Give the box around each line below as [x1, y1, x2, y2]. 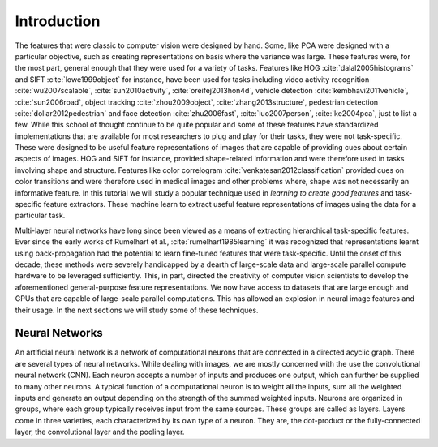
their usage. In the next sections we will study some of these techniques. [15, 305, 259, 315]
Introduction [15, 12, 101, 30]
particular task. [15, 211, 66, 221]
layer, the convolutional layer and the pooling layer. [15, 427, 185, 437]
